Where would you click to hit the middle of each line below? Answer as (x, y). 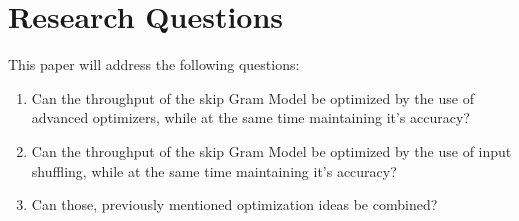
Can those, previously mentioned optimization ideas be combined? (234, 204)
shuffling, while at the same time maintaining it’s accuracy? (214, 170)
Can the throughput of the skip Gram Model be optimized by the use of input (271, 150)
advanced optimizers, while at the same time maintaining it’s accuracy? (250, 117)
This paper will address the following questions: (154, 64)
